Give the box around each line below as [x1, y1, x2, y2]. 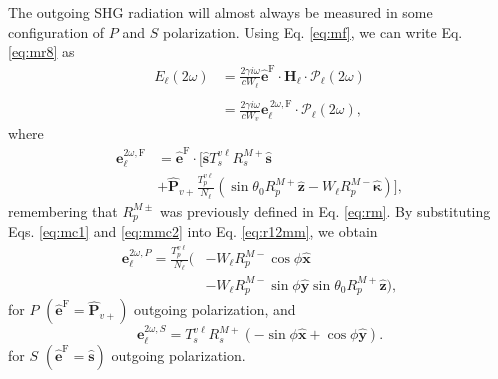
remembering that [8, 200, 118, 221]
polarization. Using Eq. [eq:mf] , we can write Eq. [162, 21, 463, 42]
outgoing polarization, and [134, 299, 296, 320]
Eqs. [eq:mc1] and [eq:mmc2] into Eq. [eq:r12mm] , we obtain [8, 221, 378, 242]
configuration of [8, 21, 105, 42]
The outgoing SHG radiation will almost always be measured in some [8, 2, 433, 22]
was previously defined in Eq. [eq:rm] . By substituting [160, 200, 491, 221]
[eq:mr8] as [8, 41, 75, 62]
